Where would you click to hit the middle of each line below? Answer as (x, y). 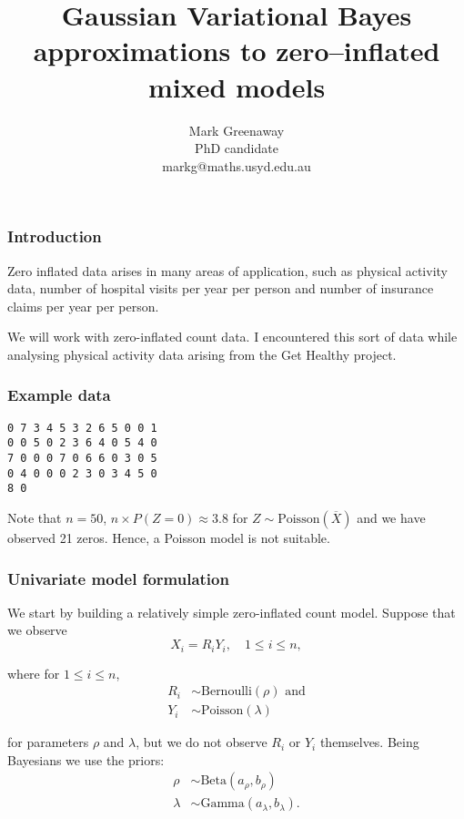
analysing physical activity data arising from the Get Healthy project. (202, 354)
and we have (391, 518)
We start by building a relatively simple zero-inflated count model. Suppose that (232, 612)
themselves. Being (369, 742)
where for (34, 673)
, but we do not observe (202, 742)
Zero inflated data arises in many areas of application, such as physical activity (227, 270)
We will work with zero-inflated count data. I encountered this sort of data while (232, 337)
